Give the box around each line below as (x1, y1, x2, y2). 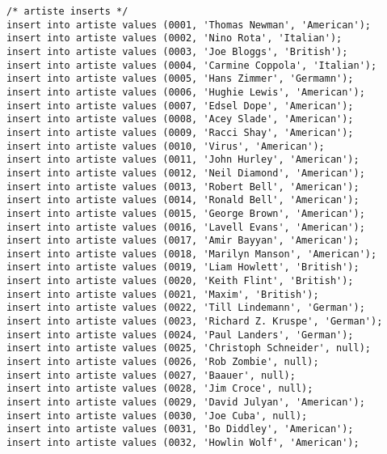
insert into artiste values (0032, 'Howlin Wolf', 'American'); (6, 437, 360, 448)
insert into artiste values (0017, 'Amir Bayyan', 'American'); (6, 235, 360, 247)
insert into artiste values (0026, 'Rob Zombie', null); (6, 356, 319, 368)
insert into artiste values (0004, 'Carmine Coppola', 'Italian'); (6, 59, 377, 71)
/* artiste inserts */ (6, 6, 128, 17)
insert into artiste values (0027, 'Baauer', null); (6, 369, 296, 381)
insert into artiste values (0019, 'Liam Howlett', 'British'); (6, 261, 360, 274)
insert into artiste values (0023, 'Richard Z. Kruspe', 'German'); (6, 316, 383, 328)
